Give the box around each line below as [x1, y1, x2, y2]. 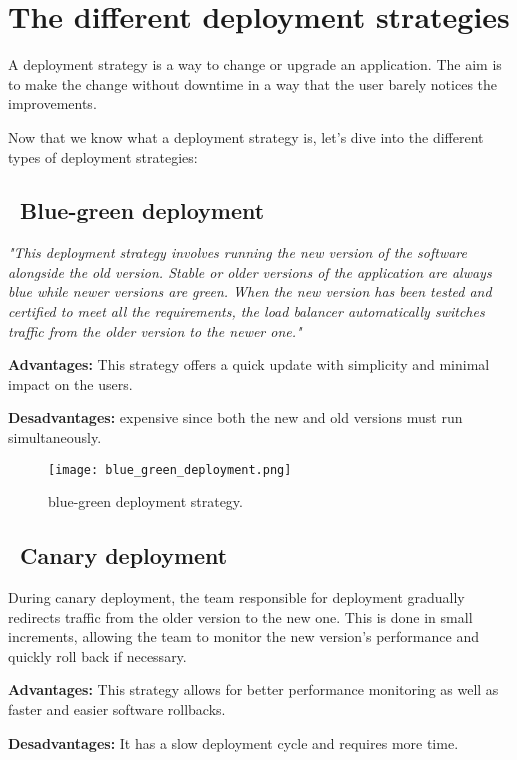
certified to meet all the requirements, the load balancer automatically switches [8, 301, 485, 322]
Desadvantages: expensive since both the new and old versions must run [8, 407, 463, 428]
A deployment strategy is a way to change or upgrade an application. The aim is [8, 54, 502, 75]
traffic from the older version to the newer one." [8, 320, 302, 341]
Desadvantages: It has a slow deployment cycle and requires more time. [8, 732, 459, 753]
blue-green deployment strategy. [48, 491, 243, 512]
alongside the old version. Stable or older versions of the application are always [8, 261, 492, 282]
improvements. [8, 93, 97, 114]
